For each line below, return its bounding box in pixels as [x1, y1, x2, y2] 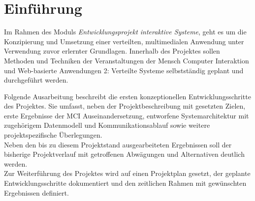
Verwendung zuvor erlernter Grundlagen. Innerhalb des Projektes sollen [4, 46, 220, 56]
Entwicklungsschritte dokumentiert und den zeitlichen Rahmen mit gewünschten [4, 178, 247, 188]
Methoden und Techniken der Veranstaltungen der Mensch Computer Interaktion [4, 55, 249, 65]
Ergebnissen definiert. [4, 187, 69, 198]
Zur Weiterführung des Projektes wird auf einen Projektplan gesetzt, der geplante [4, 168, 251, 178]
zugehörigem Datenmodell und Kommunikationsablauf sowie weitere [4, 120, 210, 130]
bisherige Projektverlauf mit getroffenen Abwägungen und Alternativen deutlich [4, 149, 245, 159]
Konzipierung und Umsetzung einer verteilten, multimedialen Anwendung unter [4, 36, 244, 46]
